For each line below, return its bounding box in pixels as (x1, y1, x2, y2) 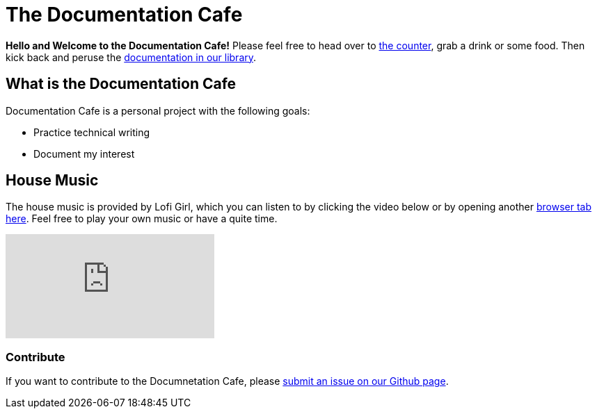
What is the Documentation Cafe (6, 75, 237, 93)
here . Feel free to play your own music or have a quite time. (6, 213, 278, 225)
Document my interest (33, 147, 135, 160)
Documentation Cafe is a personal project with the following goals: (6, 104, 310, 117)
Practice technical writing (33, 126, 150, 138)
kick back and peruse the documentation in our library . (6, 51, 257, 63)
